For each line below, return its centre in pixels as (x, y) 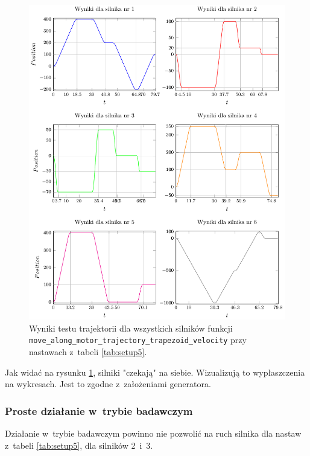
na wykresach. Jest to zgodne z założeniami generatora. (108, 384)
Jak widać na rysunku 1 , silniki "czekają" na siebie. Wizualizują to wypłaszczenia (155, 372)
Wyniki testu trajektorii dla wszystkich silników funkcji (131, 328)
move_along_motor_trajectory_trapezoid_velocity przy (138, 340)
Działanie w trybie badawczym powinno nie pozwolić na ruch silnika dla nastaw (153, 433)
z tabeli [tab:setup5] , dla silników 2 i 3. (79, 445)
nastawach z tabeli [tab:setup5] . (88, 352)
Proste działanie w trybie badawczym (99, 410)
